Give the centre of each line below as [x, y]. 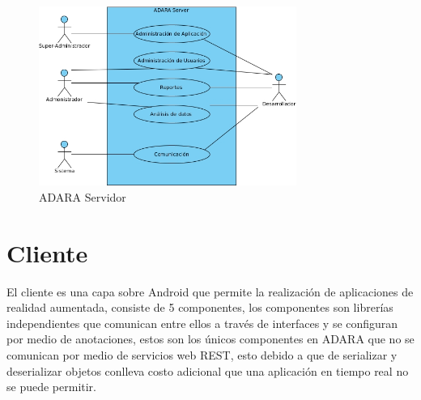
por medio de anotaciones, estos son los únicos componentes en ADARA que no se [210, 339]
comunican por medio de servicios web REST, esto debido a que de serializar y [202, 355]
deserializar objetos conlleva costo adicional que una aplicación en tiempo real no [208, 370]
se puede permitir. [51, 387]
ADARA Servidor [83, 196]
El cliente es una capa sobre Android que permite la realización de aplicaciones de [210, 291]
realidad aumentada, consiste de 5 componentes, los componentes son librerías [200, 307]
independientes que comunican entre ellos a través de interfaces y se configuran [202, 323]
